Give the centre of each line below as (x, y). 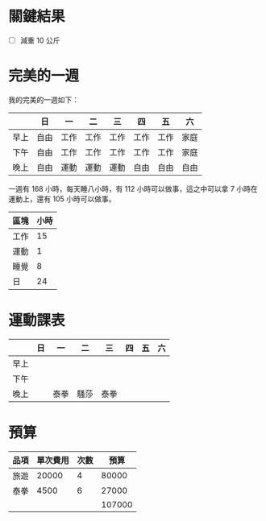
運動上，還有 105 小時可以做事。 (62, 199)
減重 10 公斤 (40, 40)
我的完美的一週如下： (44, 99)
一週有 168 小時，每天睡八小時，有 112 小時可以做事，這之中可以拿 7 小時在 (133, 188)
